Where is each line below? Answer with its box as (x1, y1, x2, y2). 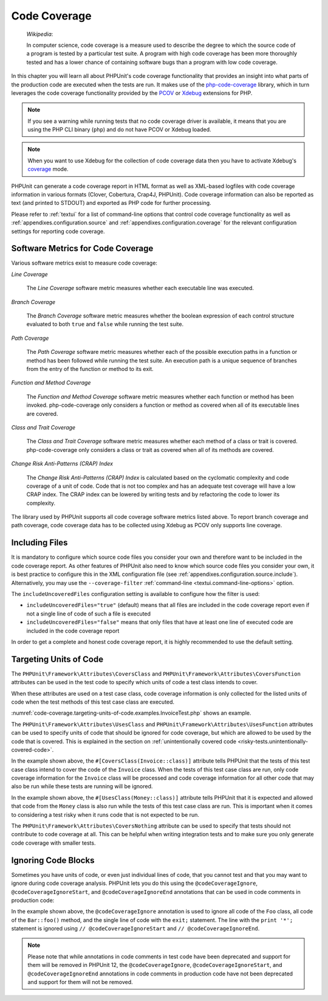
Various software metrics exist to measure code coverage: (11, 259, 158, 267)
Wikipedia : (26, 30, 53, 38)
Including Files (11, 538, 68, 548)
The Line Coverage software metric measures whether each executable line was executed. (26, 285, 255, 292)
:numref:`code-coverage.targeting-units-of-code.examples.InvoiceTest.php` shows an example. (11, 709, 251, 717)
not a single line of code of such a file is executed (26, 610, 151, 617)
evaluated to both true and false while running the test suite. (26, 320, 184, 328)
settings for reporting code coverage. (11, 227, 105, 235)
